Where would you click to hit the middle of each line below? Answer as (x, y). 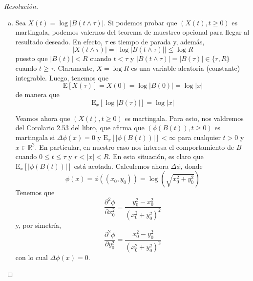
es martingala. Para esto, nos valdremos (184, 118)
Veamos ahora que (43, 118)
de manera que (37, 94)
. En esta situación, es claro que (156, 156)
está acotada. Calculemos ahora (121, 166)
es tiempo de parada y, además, (157, 41)
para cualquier (199, 137)
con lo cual (32, 257)
